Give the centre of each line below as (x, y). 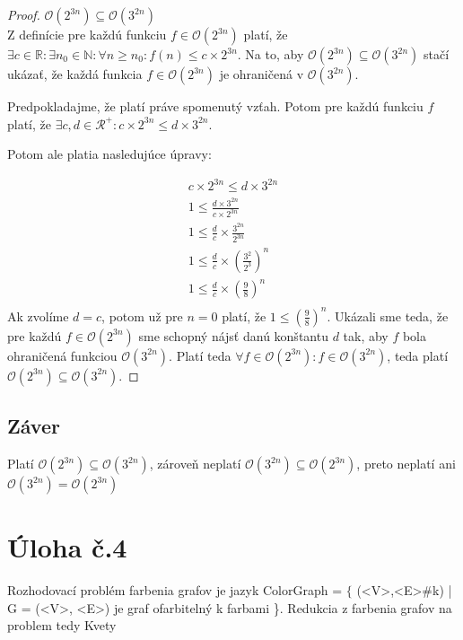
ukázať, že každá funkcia (75, 74)
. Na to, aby (271, 54)
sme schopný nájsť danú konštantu (233, 335)
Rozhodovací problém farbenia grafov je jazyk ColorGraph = (175, 590)
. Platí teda (200, 355)
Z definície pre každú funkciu (87, 34)
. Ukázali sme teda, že (388, 316)
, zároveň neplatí (195, 464)
